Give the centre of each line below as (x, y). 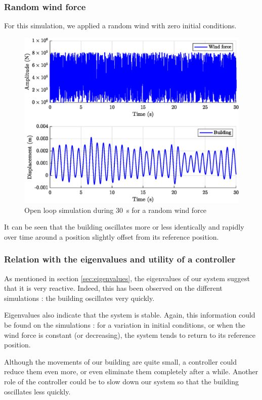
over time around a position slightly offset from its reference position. (112, 236)
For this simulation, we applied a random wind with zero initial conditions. (120, 26)
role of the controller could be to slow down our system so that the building (122, 382)
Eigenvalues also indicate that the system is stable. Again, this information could (130, 315)
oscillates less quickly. (37, 391)
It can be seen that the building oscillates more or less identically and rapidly (124, 227)
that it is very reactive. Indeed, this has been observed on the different (113, 288)
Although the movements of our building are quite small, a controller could (120, 361)
